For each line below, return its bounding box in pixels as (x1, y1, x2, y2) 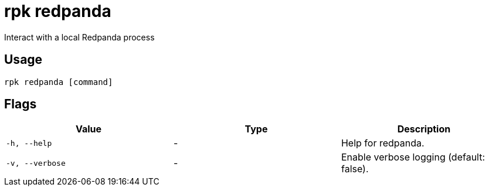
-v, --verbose (6, 158, 66, 168)
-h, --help (6, 138, 52, 148)
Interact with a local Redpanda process (4, 32, 155, 42)
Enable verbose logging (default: (341, 151, 485, 163)
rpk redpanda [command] (4, 77, 113, 87)
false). (341, 163, 369, 175)
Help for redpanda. (341, 137, 425, 149)
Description (397, 123, 451, 135)
